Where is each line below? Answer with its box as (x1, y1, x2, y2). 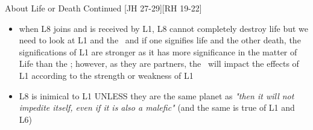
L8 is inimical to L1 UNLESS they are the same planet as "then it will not (19, 89, 294, 102)
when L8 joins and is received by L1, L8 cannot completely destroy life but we (19, 22, 308, 34)
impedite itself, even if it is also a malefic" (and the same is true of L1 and (19, 101, 295, 114)
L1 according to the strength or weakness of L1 (19, 69, 194, 81)
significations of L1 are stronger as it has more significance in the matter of (19, 45, 297, 58)
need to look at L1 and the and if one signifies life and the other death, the (19, 34, 301, 46)
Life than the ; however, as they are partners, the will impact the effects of (19, 57, 299, 70)
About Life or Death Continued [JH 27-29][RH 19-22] (5, 2, 202, 14)
